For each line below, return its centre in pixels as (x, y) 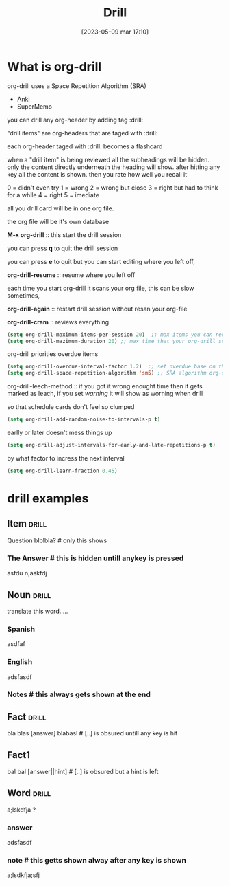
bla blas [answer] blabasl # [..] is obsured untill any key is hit (92, 733)
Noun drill (29, 595)
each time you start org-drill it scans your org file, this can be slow (101, 288)
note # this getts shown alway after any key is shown (97, 861)
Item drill (27, 524)
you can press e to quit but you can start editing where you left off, (101, 261)
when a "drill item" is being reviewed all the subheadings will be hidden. (108, 159)
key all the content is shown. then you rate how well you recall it (97, 174)
